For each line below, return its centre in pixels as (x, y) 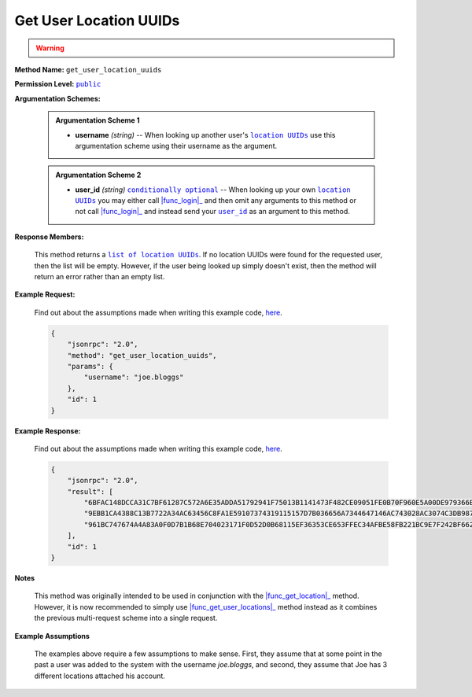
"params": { (90, 366)
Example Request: (45, 294)
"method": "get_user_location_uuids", (142, 355)
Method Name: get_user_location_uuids (88, 69)
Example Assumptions (52, 636)
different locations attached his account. (100, 676)
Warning (50, 48)
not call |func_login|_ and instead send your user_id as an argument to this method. (212, 212)
